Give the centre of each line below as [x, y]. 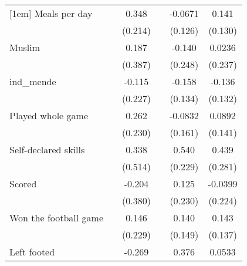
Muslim [25, 47]
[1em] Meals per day [51, 13]
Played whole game [49, 115]
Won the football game [57, 218]
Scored [23, 183]
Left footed [32, 252]
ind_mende [33, 81]
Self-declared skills [47, 149]
